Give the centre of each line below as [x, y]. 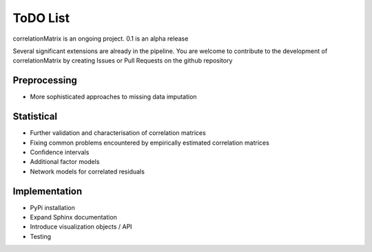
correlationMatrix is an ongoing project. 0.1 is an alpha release [101, 39]
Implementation [48, 191]
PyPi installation [52, 207]
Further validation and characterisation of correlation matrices [118, 133]
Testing [41, 236]
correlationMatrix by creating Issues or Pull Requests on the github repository [123, 61]
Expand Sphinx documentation [73, 217]
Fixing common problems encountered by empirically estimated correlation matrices [150, 143]
